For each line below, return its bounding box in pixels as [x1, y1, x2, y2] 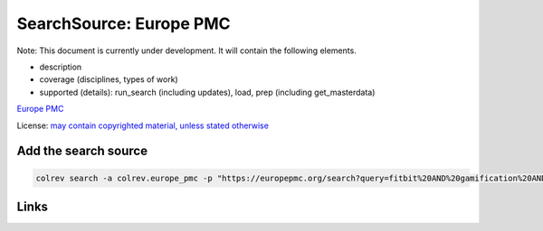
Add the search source [16, 143, 148, 159]
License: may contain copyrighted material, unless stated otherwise [16, 120, 269, 131]
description [39, 61, 82, 72]
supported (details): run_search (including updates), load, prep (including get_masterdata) [39, 87, 376, 97]
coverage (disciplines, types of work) [39, 74, 178, 85]
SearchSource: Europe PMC [16, 14, 231, 33]
